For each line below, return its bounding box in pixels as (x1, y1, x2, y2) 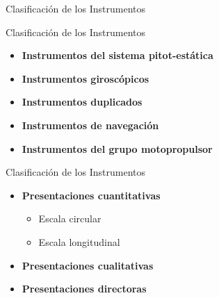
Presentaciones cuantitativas (22, 188, 161, 202)
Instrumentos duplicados (22, 94, 143, 109)
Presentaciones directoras (22, 281, 147, 296)
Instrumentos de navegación (22, 117, 159, 132)
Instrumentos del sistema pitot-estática (22, 48, 213, 63)
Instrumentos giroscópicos (22, 71, 149, 85)
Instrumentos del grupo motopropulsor (22, 141, 213, 156)
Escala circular (38, 211, 102, 226)
